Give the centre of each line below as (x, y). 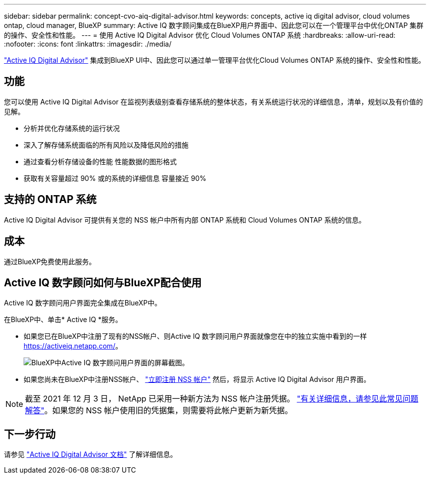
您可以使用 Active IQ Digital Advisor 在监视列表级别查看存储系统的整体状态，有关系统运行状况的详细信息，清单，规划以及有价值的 (214, 101)
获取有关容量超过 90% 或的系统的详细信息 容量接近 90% (115, 178)
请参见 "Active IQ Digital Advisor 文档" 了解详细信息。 (91, 454)
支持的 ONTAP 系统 (50, 200)
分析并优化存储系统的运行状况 (72, 128)
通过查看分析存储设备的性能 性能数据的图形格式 (100, 161)
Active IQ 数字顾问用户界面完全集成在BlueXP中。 (83, 303)
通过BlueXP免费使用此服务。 (50, 261)
